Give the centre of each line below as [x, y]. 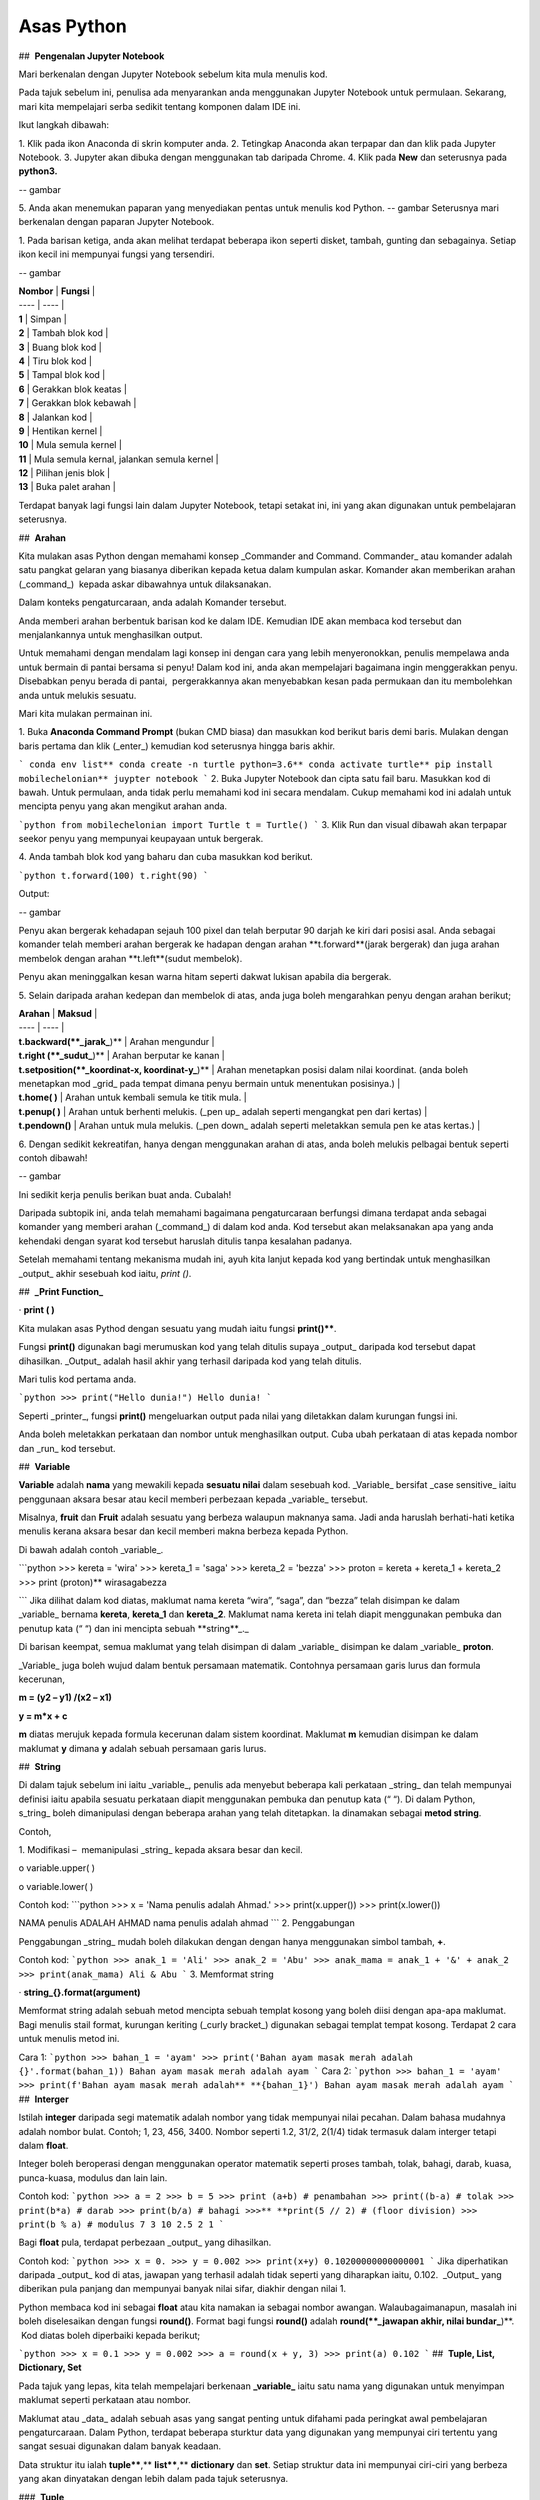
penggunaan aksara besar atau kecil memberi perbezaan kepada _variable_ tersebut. [193, 1499]
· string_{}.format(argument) [79, 1992]
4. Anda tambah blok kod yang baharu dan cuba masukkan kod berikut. [166, 857]
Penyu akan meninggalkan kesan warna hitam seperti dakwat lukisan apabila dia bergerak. [205, 977]
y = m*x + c [43, 1716]
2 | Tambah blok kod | [63, 333]
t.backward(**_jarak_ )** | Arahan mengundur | [116, 1041]
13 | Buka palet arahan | [67, 487]
